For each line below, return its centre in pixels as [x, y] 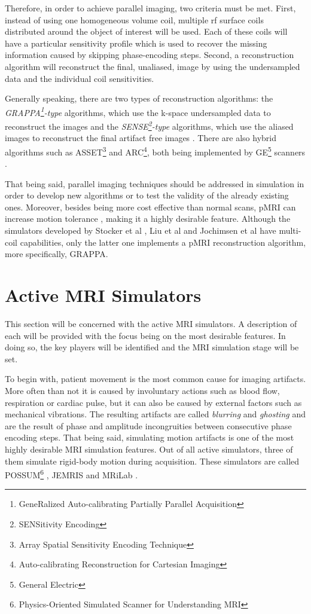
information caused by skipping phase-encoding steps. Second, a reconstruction [150, 55]
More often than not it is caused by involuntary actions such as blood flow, [142, 390]
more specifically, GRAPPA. [57, 254]
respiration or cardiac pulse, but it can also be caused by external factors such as [153, 402]
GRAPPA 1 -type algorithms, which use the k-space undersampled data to [138, 111]
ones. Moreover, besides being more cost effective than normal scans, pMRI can [150, 207]
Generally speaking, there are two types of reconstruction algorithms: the [139, 98]
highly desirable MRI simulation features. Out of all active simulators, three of [149, 449]
